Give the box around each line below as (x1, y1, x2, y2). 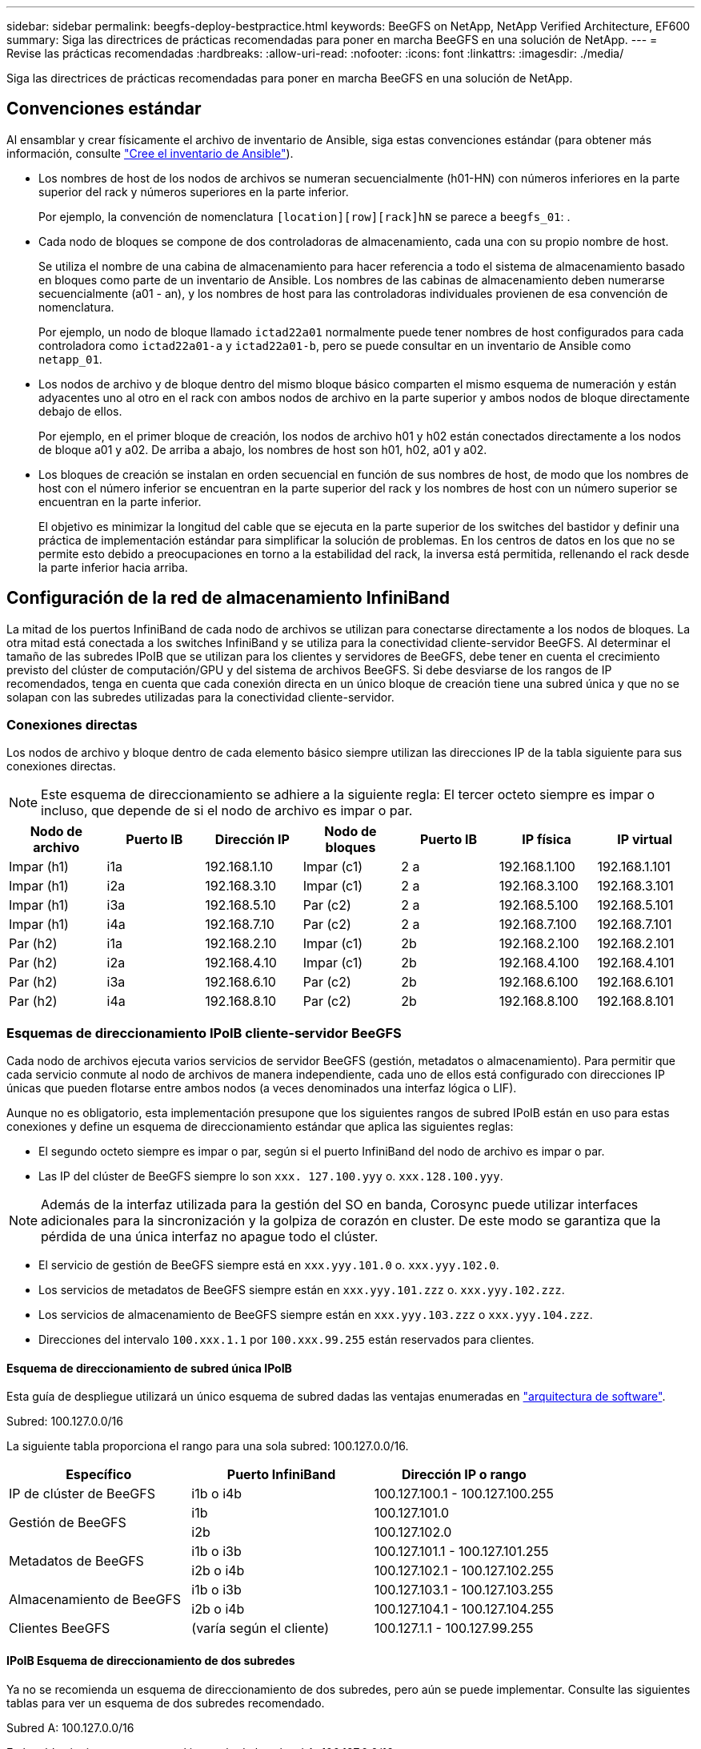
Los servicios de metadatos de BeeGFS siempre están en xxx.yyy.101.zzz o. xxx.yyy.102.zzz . (38, 1283, 565, 1297)
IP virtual (617, 831, 673, 848)
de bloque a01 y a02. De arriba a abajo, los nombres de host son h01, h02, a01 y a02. (38, 442, 487, 456)
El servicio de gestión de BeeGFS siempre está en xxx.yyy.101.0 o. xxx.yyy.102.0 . (38, 1258, 499, 1273)
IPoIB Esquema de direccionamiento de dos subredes (6, 1654, 295, 1668)
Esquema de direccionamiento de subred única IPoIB (6, 1361, 292, 1375)
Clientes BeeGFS (9, 1620, 110, 1637)
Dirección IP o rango (401, 1466, 527, 1483)
